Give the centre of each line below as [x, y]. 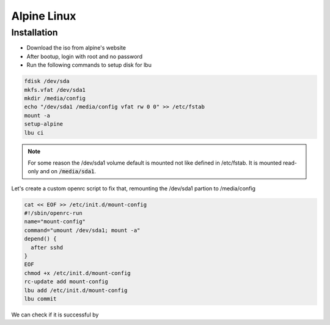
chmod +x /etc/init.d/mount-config [77, 273]
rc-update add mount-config [66, 282]
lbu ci [34, 133]
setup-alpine [44, 124]
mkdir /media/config [55, 98]
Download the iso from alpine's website [76, 48]
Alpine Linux [44, 16]
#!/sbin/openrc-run [53, 213]
